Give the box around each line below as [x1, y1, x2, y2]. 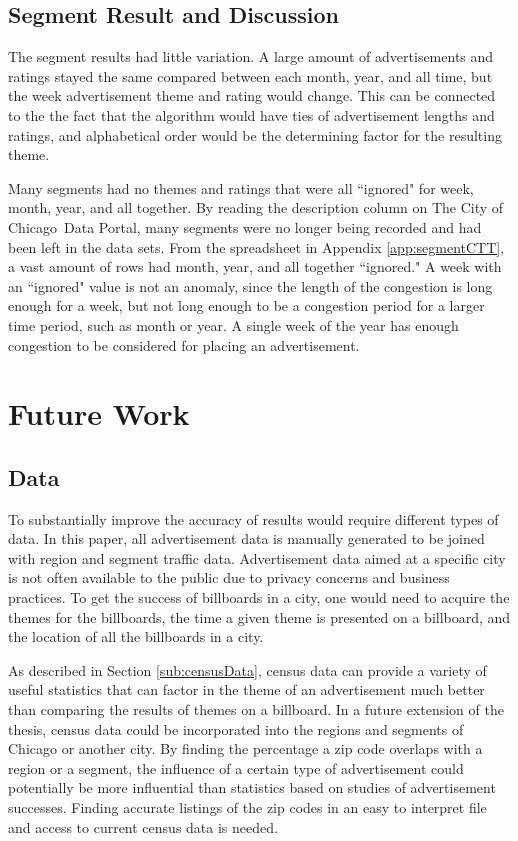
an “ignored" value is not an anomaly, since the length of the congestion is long [8, 275, 493, 296]
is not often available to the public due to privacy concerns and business [8, 567, 450, 588]
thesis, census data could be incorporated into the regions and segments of [8, 718, 464, 739]
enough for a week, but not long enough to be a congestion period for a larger [8, 295, 485, 316]
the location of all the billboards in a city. [8, 626, 264, 647]
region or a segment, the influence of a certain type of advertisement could [8, 757, 464, 778]
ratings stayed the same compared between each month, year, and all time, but [8, 65, 493, 86]
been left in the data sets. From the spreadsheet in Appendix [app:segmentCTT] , [8, 236, 505, 257]
